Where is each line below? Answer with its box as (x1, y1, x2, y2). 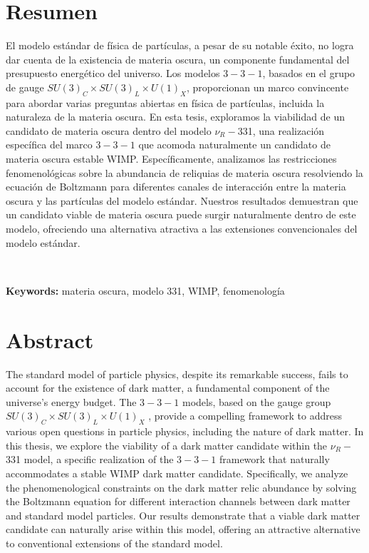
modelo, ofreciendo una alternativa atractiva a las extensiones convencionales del (6, 221, 358, 236)
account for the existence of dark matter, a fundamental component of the (6, 380, 330, 395)
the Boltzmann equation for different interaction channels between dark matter (6, 494, 350, 509)
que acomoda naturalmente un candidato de (138, 137, 331, 152)
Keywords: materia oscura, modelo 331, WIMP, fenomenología (6, 283, 285, 298)
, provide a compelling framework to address (148, 408, 342, 423)
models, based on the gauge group (182, 394, 331, 409)
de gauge (6, 79, 44, 94)
